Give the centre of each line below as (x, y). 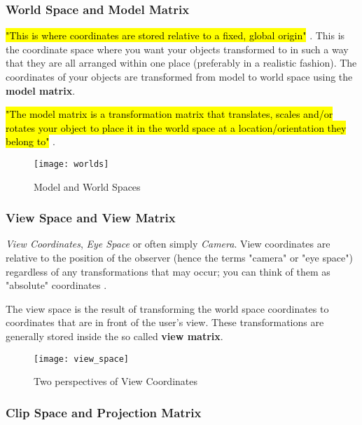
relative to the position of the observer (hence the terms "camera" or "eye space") (179, 258)
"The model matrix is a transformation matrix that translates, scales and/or (169, 114)
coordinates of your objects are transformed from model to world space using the (179, 76)
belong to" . (30, 141)
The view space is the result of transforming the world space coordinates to (167, 308)
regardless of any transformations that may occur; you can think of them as (168, 271)
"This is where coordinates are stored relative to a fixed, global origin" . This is (175, 35)
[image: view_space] (82, 359)
